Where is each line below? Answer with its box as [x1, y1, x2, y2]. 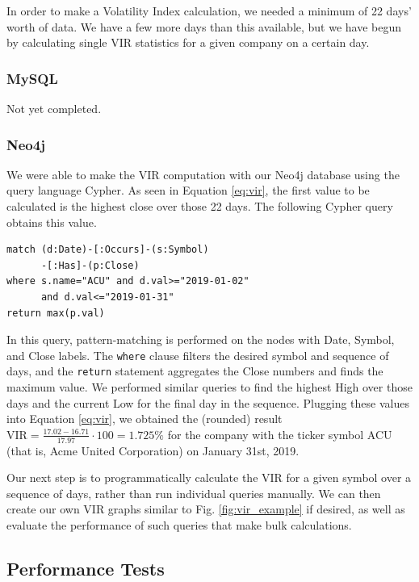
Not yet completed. [6, 100, 102, 116]
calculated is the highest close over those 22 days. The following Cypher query [6, 198, 393, 214]
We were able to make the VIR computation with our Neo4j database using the [6, 165, 400, 182]
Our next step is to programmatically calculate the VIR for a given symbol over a [6, 469, 412, 486]
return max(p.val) [6, 307, 105, 319]
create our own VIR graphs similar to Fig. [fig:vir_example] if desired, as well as [6, 500, 405, 517]
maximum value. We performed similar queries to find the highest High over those [6, 379, 413, 396]
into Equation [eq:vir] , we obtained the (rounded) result [6, 410, 283, 427]
